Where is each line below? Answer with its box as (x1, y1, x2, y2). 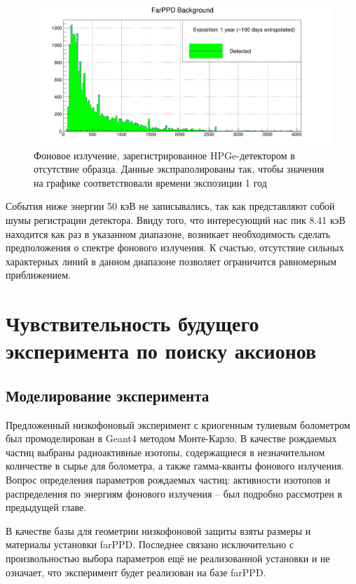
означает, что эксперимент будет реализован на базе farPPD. (6, 564, 266, 579)
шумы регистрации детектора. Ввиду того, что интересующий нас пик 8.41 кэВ (6, 212, 345, 227)
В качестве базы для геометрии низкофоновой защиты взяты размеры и (6, 523, 311, 538)
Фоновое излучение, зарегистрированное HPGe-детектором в (34, 147, 295, 162)
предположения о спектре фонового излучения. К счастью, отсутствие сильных (6, 240, 344, 255)
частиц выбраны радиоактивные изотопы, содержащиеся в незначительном (6, 444, 325, 459)
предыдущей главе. (6, 500, 87, 515)
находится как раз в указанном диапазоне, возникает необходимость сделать (6, 226, 331, 241)
